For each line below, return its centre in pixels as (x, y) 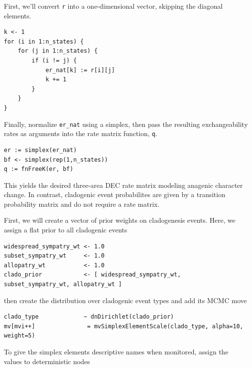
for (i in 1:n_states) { (44, 41)
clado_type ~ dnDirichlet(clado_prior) (89, 317)
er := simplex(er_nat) (40, 150)
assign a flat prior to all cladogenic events (66, 230)
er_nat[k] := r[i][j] (80, 70)
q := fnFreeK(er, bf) (39, 169)
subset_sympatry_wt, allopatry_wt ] (63, 284)
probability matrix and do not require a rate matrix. (82, 204)
